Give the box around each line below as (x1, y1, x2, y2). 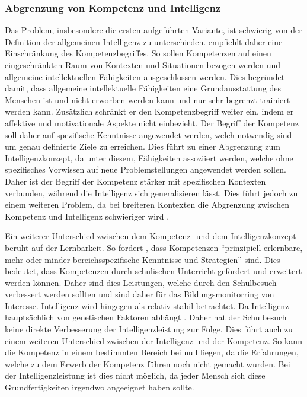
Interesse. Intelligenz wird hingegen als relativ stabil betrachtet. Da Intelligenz (5, 299, 289, 312)
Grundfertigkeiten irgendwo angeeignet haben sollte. (5, 381, 194, 393)
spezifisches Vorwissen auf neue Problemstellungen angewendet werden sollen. (5, 163, 286, 176)
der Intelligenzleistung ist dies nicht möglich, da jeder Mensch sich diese (5, 369, 266, 382)
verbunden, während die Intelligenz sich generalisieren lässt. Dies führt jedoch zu (5, 186, 298, 199)
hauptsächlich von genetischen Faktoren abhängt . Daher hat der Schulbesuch (5, 311, 287, 323)
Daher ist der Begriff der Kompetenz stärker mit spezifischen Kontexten (5, 174, 266, 187)
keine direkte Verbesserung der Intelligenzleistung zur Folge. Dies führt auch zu (5, 323, 293, 335)
